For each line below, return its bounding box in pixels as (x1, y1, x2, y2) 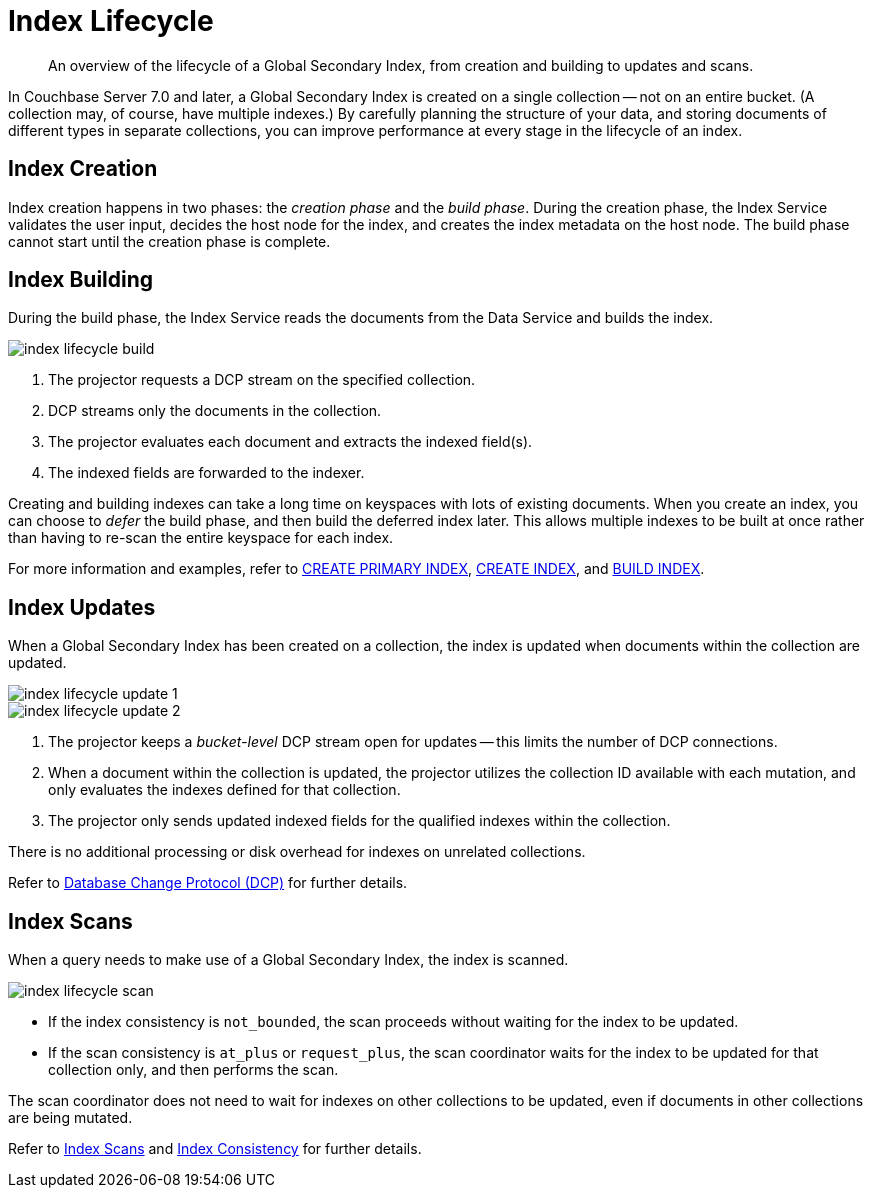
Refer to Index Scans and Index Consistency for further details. (8, 1140, 422, 1158)
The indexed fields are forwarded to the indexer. (48, 464, 365, 482)
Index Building (8, 267, 154, 293)
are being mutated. (8, 1109, 133, 1127)
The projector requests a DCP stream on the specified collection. (48, 371, 476, 389)
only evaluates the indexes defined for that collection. (48, 781, 401, 799)
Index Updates (8, 594, 156, 620)
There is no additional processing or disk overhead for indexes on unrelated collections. (8, 843, 586, 861)
